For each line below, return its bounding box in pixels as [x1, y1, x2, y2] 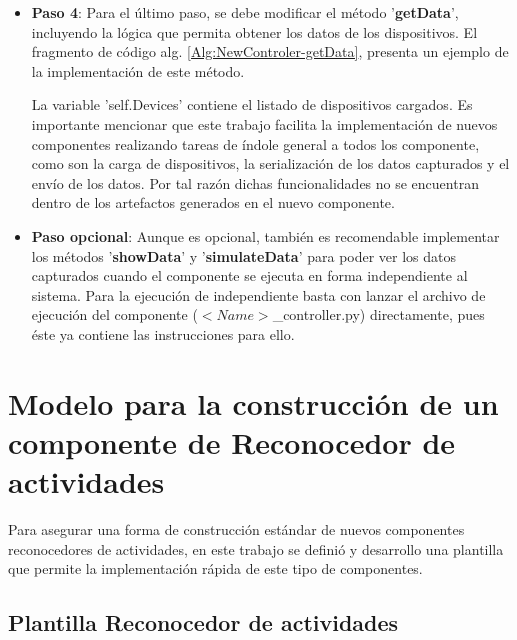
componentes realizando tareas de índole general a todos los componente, [31, 133, 480, 154]
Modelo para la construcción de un [8, 382, 499, 423]
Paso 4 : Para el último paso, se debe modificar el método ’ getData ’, [31, 2, 459, 22]
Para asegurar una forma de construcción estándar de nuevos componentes [8, 519, 465, 539]
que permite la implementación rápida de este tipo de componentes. [8, 558, 423, 579]
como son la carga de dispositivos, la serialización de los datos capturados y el [31, 153, 510, 174]
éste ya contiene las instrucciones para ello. [31, 323, 295, 344]
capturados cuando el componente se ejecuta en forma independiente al [31, 265, 468, 286]
